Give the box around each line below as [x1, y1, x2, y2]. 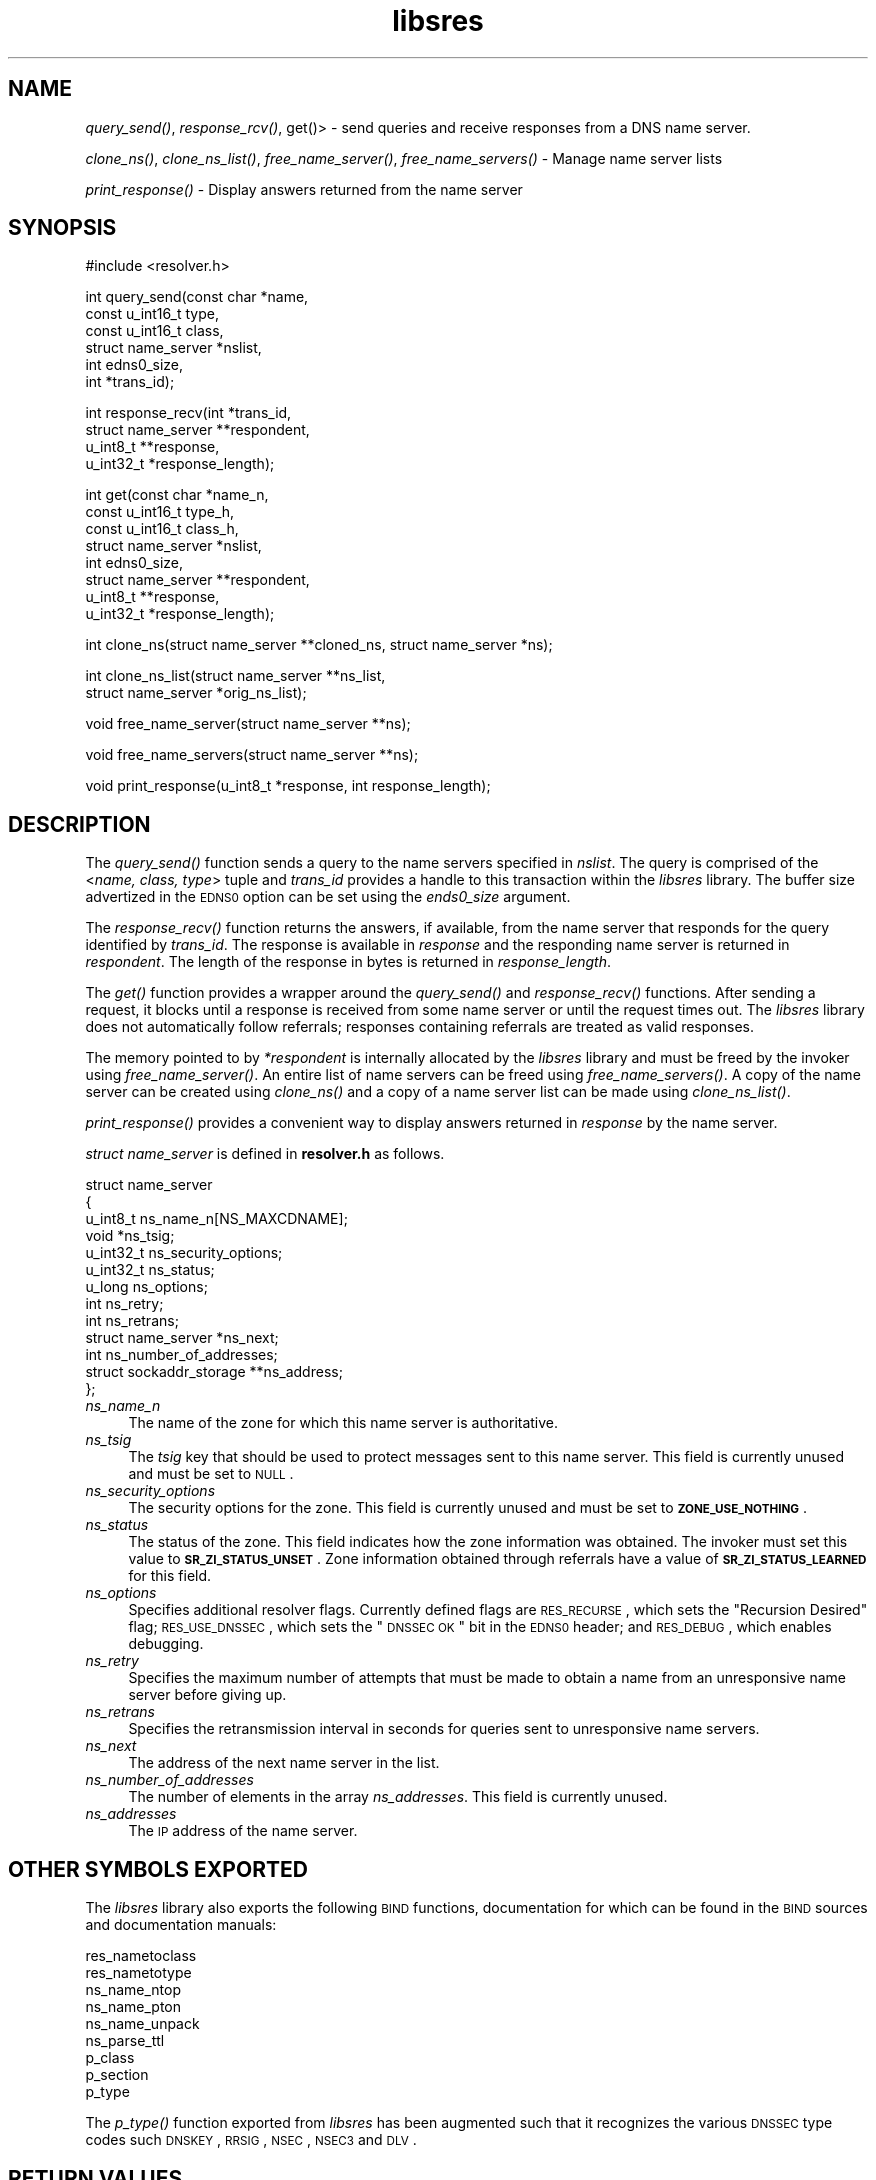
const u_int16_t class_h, [85, 520, 239, 538]
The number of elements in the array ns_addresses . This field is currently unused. [128, 1788, 668, 1806]
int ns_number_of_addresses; [85, 1346, 278, 1364]
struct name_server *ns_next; [85, 1329, 279, 1347]
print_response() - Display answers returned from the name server [85, 180, 523, 198]
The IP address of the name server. [128, 1822, 358, 1840]
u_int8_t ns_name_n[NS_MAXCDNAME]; [85, 1210, 348, 1228]
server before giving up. [128, 1686, 287, 1704]
